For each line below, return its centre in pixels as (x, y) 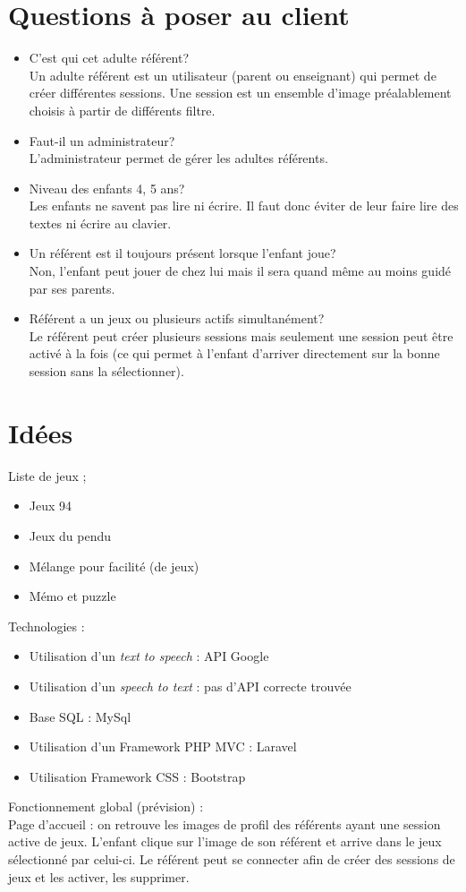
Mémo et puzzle (72, 596)
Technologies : (47, 626)
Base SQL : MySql (80, 716)
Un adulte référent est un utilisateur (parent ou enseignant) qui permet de (233, 75)
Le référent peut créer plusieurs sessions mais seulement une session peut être (241, 335)
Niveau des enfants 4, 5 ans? (107, 188)
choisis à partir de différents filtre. (122, 110)
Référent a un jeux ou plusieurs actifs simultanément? (177, 318)
